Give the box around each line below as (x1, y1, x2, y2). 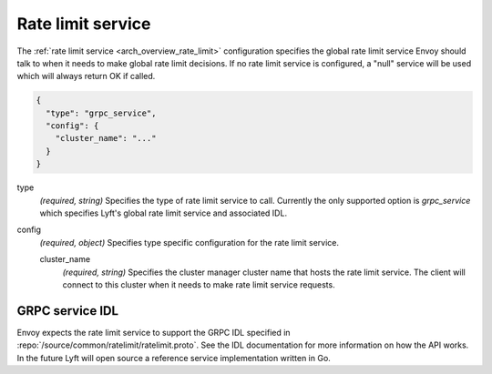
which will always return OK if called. (16, 71, 156, 82)
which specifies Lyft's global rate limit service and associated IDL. (39, 207, 287, 218)
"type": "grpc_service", (46, 107, 157, 118)
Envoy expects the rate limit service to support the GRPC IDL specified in (16, 327, 291, 338)
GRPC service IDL (16, 303, 118, 318)
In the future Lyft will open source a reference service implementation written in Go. (16, 352, 332, 363)
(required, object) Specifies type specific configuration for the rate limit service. (39, 237, 340, 248)
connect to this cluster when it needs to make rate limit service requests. (62, 278, 336, 290)
